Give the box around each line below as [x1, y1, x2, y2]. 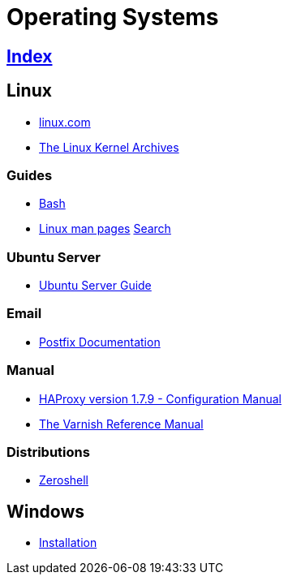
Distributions [6, 443, 90, 460]
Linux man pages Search [39, 222, 171, 236]
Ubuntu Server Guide [39, 278, 152, 293]
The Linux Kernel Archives [39, 140, 179, 154]
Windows [6, 501, 84, 522]
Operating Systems [6, 3, 219, 31]
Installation [39, 536, 97, 550]
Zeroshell [39, 473, 89, 488]
